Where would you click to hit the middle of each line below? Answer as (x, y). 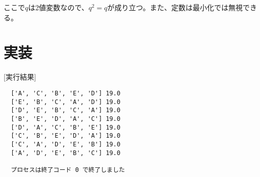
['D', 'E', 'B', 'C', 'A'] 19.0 (66, 110)
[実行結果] (20, 77)
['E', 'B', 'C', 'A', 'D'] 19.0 (66, 102)
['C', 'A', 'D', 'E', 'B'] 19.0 (66, 144)
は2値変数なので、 (58, 7)
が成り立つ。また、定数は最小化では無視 (175, 7)
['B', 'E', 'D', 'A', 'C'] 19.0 (66, 119)
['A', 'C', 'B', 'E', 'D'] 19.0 (66, 93)
